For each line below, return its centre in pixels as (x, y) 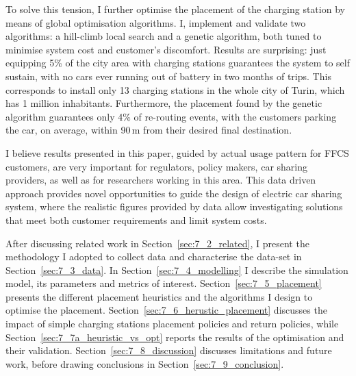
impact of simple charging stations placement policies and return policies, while (172, 324)
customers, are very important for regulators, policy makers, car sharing (156, 166)
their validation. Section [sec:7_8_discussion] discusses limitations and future (169, 350)
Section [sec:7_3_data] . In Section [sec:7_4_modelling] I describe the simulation (177, 270)
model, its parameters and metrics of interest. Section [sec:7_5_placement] (164, 283)
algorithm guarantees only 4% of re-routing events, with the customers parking (171, 116)
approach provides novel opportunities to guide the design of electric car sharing (174, 193)
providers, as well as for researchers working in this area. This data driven (161, 180)
